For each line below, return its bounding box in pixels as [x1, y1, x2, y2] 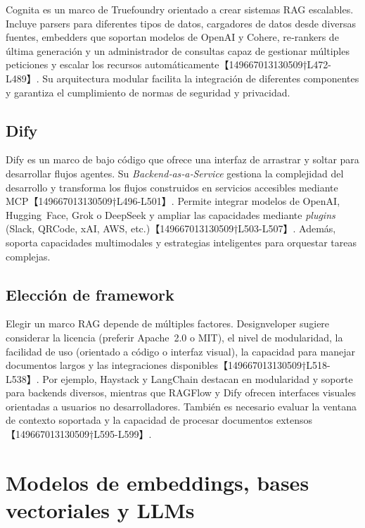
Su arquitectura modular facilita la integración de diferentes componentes [42, 70, 359, 85]
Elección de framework [6, 283, 174, 305]
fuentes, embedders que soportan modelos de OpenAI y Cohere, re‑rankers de [6, 30, 339, 44]
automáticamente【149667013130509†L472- [145, 57, 332, 72]
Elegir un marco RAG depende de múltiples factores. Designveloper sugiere [6, 316, 330, 331]
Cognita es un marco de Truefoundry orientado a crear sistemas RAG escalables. [6, 2, 354, 16]
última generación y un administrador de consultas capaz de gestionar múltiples [6, 43, 350, 58]
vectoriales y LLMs [6, 496, 195, 524]
